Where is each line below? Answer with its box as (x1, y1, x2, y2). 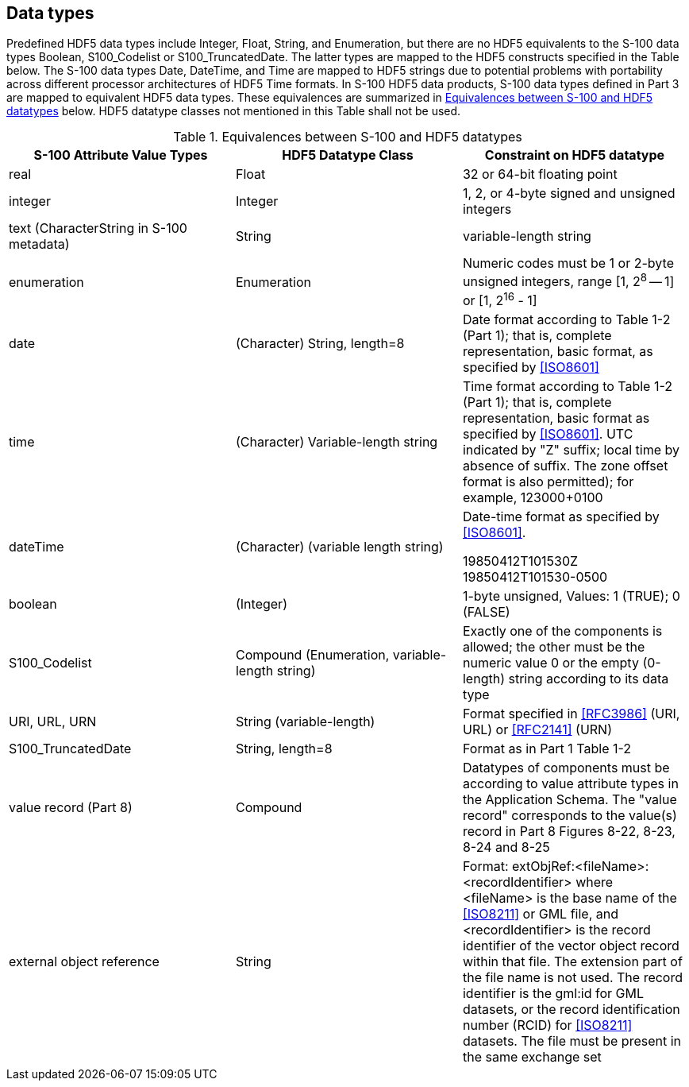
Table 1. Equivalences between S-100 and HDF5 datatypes (173, 129, 522, 145)
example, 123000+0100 (462, 489, 603, 506)
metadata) (9, 236, 70, 253)
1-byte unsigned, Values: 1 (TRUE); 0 (462, 588, 680, 605)
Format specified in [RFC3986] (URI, (462, 706, 680, 722)
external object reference (9, 954, 160, 970)
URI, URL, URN (9, 714, 97, 730)
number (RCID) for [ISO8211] (462, 1017, 633, 1034)
